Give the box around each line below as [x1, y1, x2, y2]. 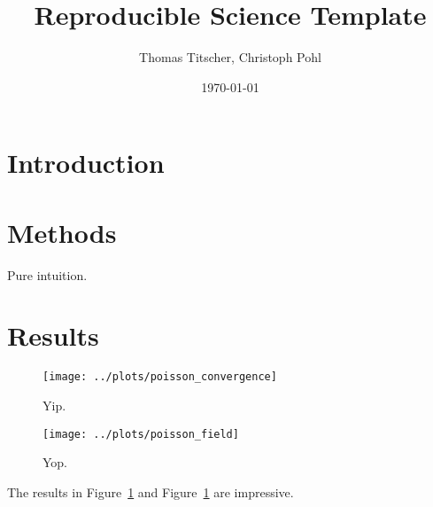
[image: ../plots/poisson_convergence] [43, 370, 277, 384]
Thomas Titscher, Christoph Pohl [139, 48, 321, 66]
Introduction [7, 144, 165, 181]
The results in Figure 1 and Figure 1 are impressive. [7, 482, 294, 501]
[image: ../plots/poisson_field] [43, 427, 239, 441]
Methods [7, 214, 117, 250]
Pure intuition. [7, 265, 88, 284]
